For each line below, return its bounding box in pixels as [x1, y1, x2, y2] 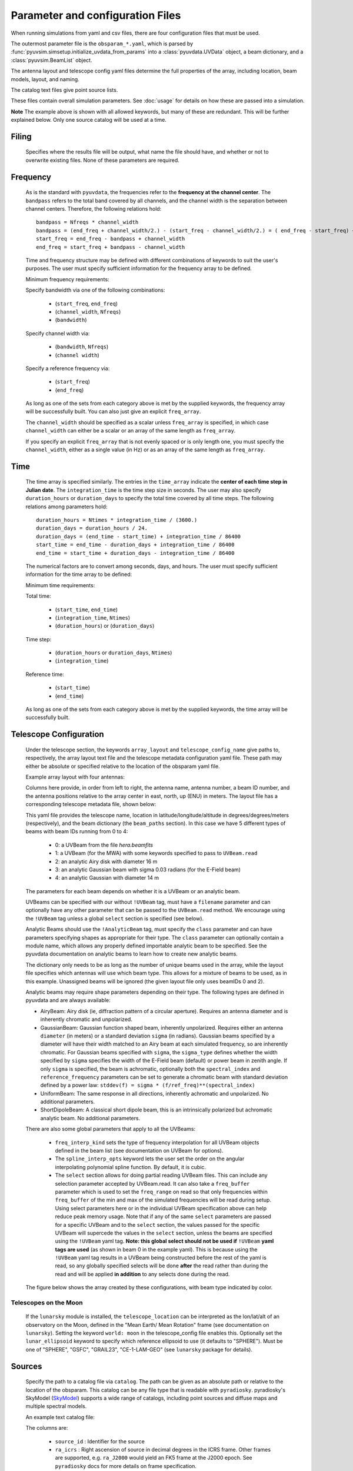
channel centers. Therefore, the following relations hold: [25, 205, 162, 212]
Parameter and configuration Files [11, 9, 181, 22]
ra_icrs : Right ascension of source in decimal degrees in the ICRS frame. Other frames [55, 1446, 271, 1453]
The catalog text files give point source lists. [11, 86, 118, 94]
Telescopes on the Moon [11, 1299, 83, 1307]
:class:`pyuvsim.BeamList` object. [11, 56, 92, 64]
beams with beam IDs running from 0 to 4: [25, 828, 128, 835]
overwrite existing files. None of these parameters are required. [25, 157, 179, 164]
